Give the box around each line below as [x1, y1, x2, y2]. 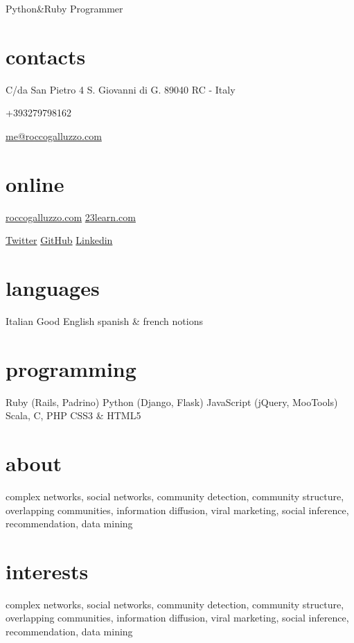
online [6, 169, 64, 197]
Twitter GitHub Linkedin [6, 233, 113, 247]
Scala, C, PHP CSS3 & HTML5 [6, 408, 141, 423]
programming [6, 354, 136, 382]
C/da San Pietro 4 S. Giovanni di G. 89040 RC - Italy [6, 82, 236, 96]
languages [6, 274, 100, 301]
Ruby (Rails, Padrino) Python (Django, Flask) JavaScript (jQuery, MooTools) [6, 394, 338, 409]
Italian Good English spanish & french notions [6, 313, 203, 328]
